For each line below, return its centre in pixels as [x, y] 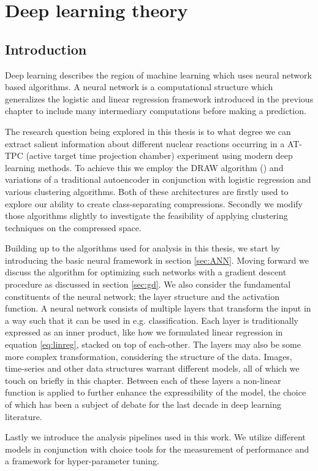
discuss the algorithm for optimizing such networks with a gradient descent [146, 272]
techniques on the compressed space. [73, 227]
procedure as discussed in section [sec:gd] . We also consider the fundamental [148, 284]
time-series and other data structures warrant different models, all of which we [152, 368]
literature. [24, 416]
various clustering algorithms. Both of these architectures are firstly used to [147, 191]
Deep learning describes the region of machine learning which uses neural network [158, 75]
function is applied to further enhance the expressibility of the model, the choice [156, 392]
